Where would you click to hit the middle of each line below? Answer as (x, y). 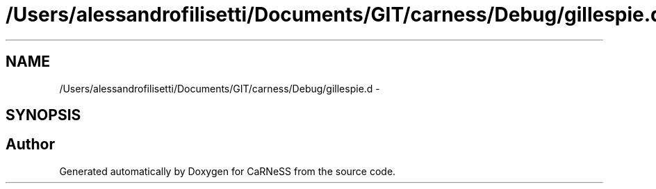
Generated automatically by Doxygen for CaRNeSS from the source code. (228, 171)
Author (30, 145)
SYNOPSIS (43, 115)
